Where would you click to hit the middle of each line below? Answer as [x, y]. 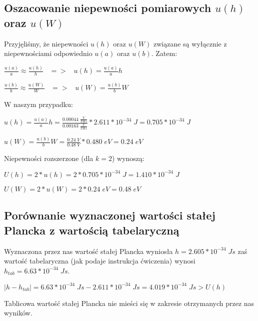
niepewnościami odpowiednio [48, 53]
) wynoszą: [128, 158]
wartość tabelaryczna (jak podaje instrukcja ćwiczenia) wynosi [100, 261]
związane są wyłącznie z [190, 43]
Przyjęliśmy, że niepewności [46, 43]
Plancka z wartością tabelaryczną [92, 230]
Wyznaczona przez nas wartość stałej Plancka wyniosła [88, 251]
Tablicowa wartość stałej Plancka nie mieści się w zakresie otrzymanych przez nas [129, 303]
